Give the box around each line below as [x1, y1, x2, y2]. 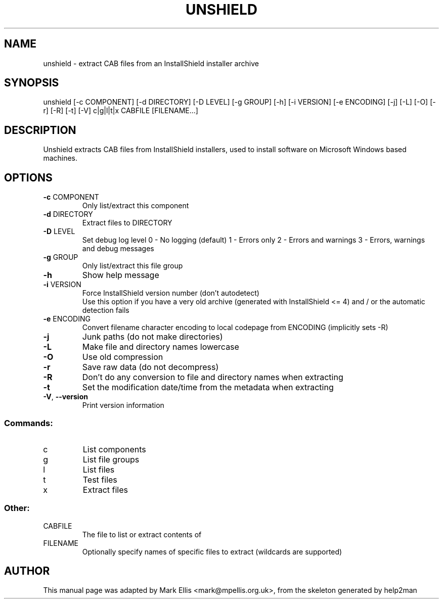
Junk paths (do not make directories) [82, 332, 223, 342]
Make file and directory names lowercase [82, 342, 239, 352]
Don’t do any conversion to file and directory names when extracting [82, 372, 343, 383]
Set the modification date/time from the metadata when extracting [82, 382, 334, 393]
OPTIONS [4, 171, 53, 184]
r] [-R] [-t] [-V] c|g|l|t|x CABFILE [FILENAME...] [43, 106, 198, 115]
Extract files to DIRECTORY [82, 218, 172, 227]
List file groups [82, 454, 140, 465]
